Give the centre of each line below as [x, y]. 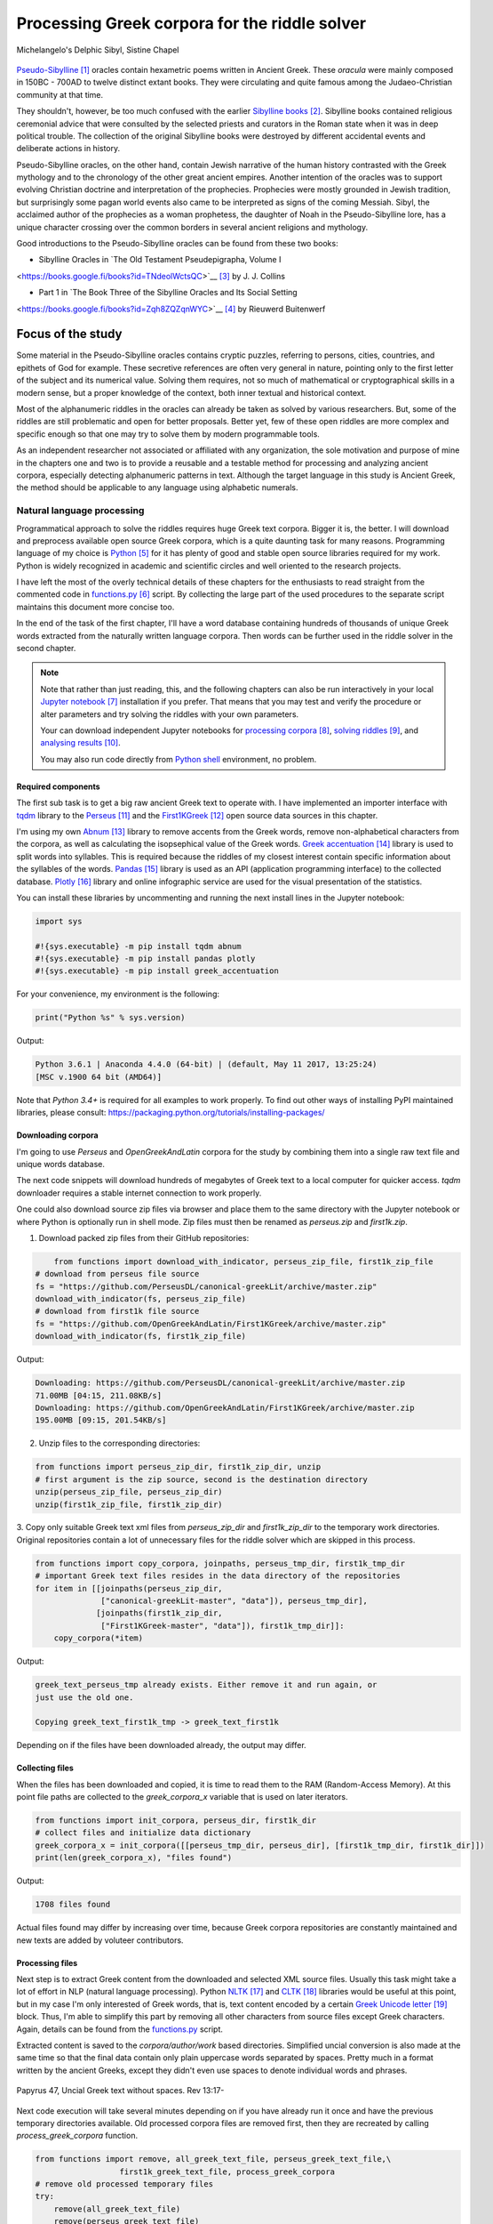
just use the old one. [84, 1697]
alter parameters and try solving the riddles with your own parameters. [170, 714]
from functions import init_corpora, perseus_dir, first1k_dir [176, 1821]
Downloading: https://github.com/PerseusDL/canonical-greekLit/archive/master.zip [220, 1383]
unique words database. [61, 1164]
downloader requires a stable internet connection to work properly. [139, 1193]
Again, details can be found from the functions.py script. [120, 2029]
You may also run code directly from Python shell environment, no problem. [179, 759]
